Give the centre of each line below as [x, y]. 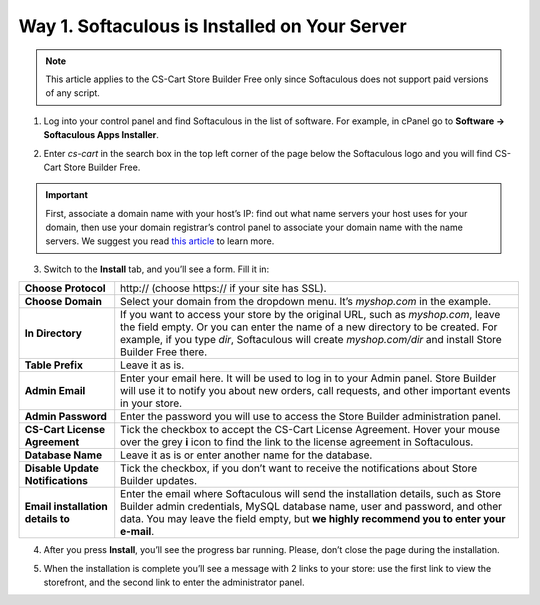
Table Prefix [54, 365]
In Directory [53, 333]
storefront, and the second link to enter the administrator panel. [174, 582]
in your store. [151, 403]
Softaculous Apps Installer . [101, 135]
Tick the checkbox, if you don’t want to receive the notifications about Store [299, 468]
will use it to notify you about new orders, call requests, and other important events [315, 391]
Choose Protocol [65, 288]
